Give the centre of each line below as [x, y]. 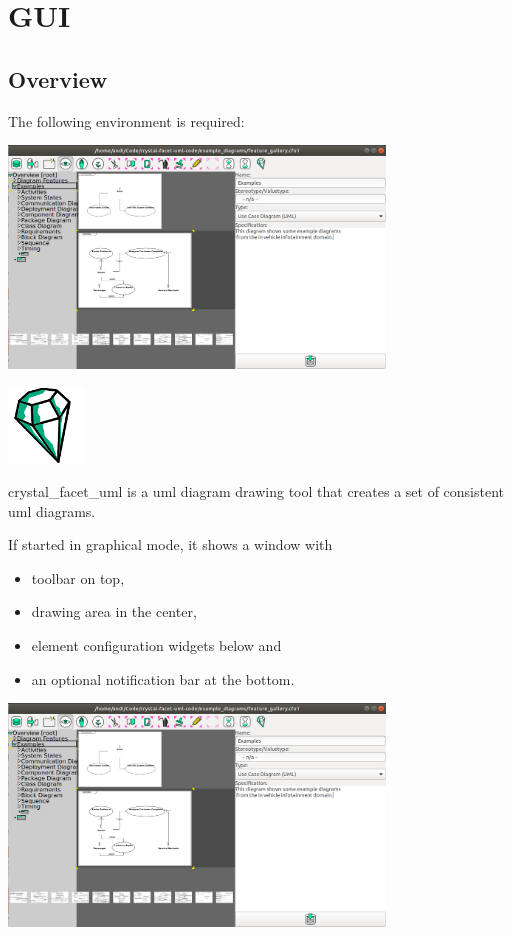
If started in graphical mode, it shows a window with [170, 544]
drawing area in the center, [114, 611]
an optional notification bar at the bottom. [163, 678]
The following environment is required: [126, 120]
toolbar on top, [78, 577]
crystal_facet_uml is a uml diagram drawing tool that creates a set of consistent [256, 490]
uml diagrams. [52, 510]
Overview [58, 78]
